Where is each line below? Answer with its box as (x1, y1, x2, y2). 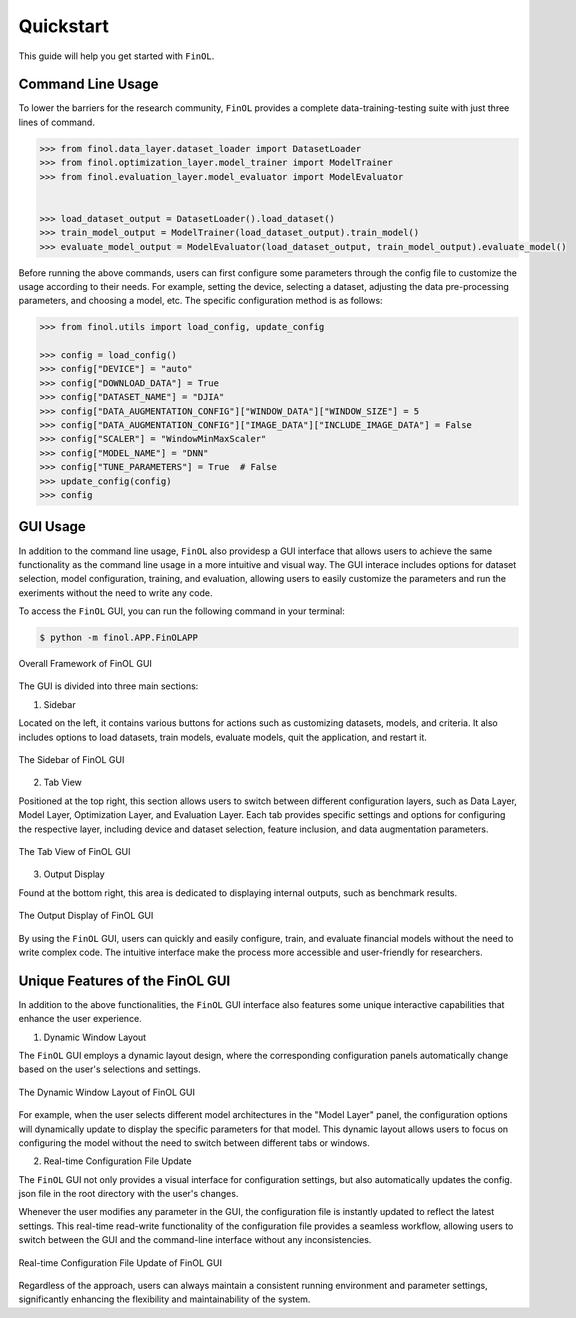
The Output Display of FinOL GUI (18, 910, 154, 922)
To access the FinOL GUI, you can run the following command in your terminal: (18, 605, 345, 617)
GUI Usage (18, 518, 87, 535)
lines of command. (18, 116, 95, 128)
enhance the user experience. (18, 1013, 142, 1025)
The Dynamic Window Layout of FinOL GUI (18, 1086, 195, 1098)
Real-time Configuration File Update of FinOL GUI (18, 1256, 222, 1269)
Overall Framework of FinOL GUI (18, 658, 152, 670)
